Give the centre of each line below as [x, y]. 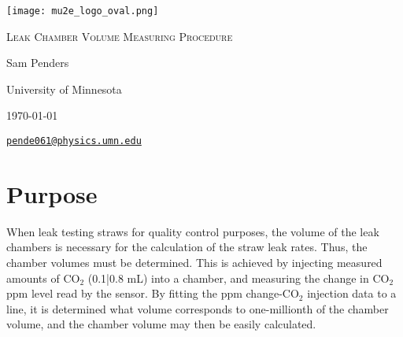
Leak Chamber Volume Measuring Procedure [120, 36]
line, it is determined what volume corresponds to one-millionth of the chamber [198, 308]
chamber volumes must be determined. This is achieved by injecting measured [194, 262]
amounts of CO [43, 278]
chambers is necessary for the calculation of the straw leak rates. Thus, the [187, 247]
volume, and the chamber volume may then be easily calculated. [161, 324]
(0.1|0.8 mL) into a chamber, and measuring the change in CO [238, 278]
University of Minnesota [64, 89]
